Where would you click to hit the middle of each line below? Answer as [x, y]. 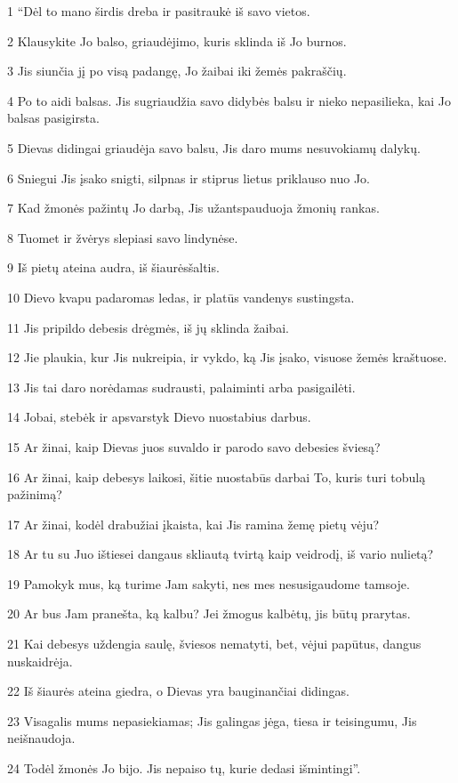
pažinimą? [35, 494]
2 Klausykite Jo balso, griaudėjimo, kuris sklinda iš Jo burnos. [177, 40]
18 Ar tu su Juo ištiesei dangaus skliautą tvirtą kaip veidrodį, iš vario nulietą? [221, 554]
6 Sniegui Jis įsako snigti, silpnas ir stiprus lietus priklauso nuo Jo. [189, 178]
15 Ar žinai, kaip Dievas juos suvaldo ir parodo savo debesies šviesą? [194, 446]
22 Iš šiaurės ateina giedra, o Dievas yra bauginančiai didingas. [178, 691]
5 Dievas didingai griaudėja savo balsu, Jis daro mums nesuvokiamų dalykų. [214, 147]
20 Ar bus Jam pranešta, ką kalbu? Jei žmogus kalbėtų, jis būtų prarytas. [209, 613]
